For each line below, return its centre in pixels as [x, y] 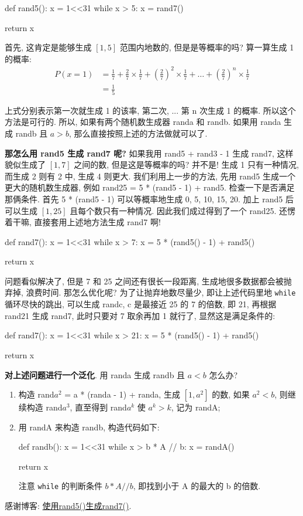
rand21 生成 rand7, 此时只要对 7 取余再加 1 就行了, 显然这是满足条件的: [140, 315]
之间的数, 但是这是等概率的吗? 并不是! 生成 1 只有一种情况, [186, 164]
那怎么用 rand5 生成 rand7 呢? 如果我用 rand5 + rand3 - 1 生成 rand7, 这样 [149, 153]
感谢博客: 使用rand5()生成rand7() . [68, 506]
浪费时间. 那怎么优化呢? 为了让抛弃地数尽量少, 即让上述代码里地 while [161, 292]
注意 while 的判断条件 [60, 486]
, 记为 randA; [196, 407]
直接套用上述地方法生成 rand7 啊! [97, 222]
